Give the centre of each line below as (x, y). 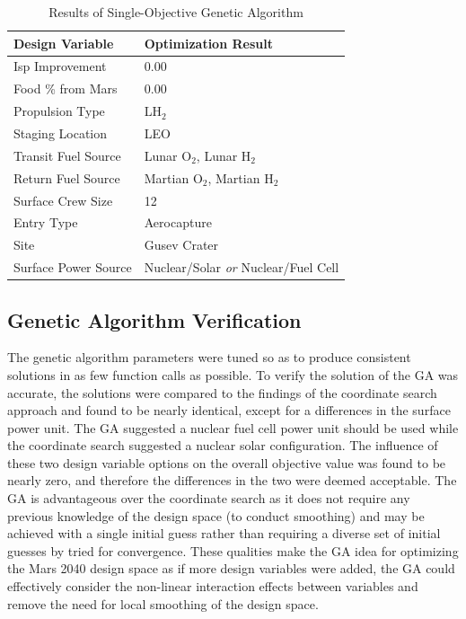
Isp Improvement (60, 66)
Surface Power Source (73, 267)
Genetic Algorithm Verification (154, 319)
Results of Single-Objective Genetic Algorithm (176, 12)
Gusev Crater (181, 245)
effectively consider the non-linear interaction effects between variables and (213, 586)
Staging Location (61, 133)
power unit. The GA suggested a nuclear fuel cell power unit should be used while (233, 427)
